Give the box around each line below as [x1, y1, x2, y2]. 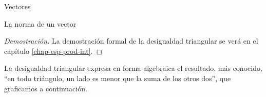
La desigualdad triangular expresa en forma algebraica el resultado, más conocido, [4, 63, 262, 73]
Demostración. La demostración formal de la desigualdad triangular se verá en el [4, 35, 258, 46]
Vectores [4, 1, 31, 11]
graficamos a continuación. [4, 83, 87, 93]
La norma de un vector [4, 18, 77, 29]
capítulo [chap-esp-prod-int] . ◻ [4, 45, 103, 56]
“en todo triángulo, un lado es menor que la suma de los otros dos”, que [4, 72, 231, 83]
